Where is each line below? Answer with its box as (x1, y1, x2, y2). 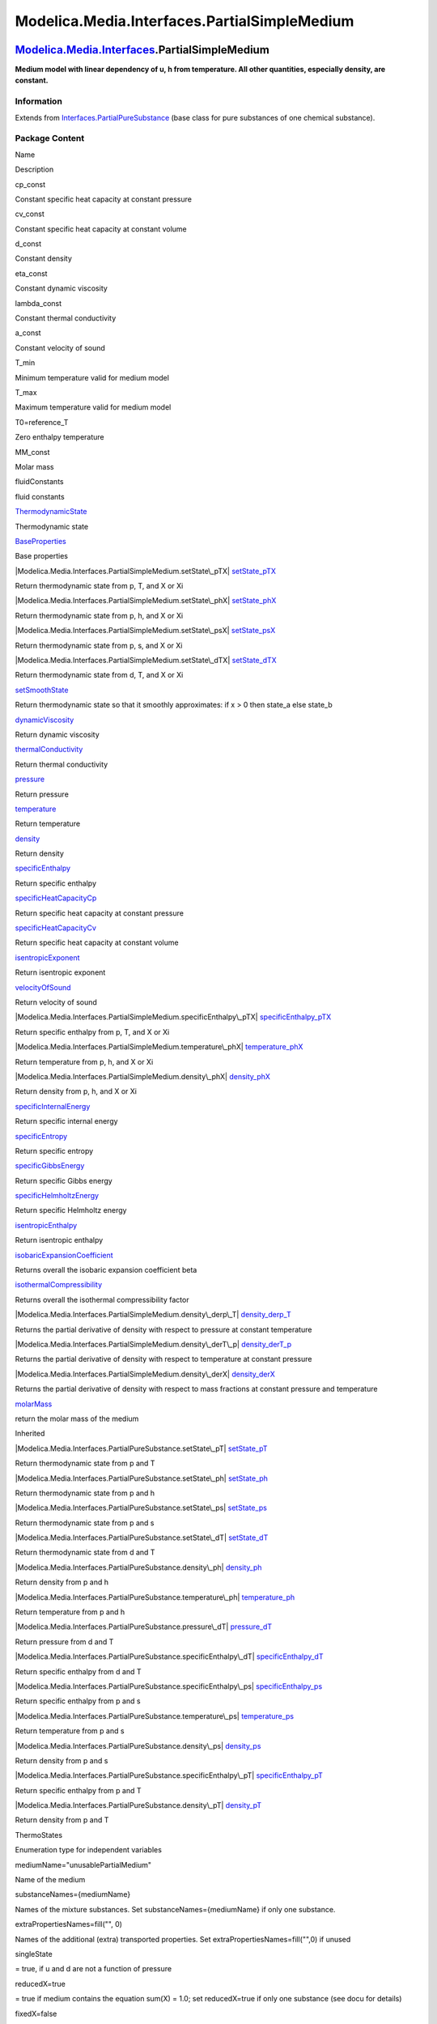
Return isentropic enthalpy (15, 1235, 104, 1245)
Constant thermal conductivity (15, 313, 117, 323)
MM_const (15, 447, 50, 457)
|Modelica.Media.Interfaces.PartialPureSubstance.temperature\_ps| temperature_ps (15, 1711, 295, 1720)
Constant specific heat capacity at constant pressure (15, 194, 192, 204)
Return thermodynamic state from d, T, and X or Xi (15, 670, 184, 680)
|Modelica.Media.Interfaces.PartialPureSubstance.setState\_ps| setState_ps (15, 1503, 267, 1513)
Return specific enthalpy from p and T (15, 1785, 142, 1795)
